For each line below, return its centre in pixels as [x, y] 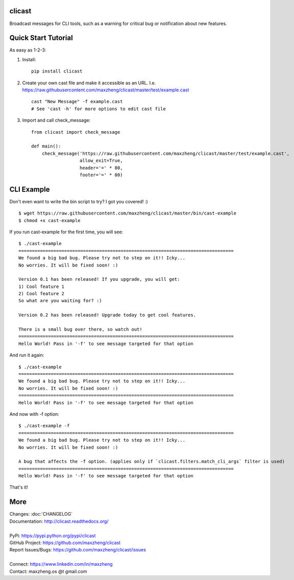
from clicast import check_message [76, 132]
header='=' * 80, [101, 168]
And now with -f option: [34, 414]
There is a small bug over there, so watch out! [80, 330]
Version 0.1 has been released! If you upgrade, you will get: [99, 279]
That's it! [19, 487]
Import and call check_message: [56, 120]
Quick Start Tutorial [41, 38]
